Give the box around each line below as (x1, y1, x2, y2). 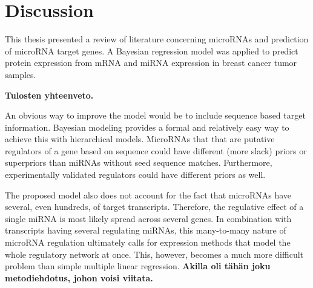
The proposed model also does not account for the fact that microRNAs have (5, 188, 292, 201)
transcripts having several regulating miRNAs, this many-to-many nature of (5, 224, 286, 237)
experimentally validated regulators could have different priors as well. (5, 168, 266, 181)
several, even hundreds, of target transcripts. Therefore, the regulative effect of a (5, 200, 304, 213)
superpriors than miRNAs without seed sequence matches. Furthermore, (5, 156, 272, 169)
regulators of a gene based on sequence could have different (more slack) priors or (5, 144, 307, 157)
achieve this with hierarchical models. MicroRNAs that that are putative (5, 133, 275, 145)
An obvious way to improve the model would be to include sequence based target (5, 109, 306, 122)
